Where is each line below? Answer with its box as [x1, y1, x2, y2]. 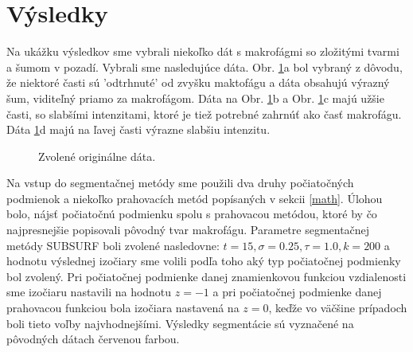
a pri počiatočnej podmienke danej [212, 284, 382, 300]
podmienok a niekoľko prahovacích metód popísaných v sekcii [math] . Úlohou [6, 190, 383, 206]
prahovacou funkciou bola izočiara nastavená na [6, 299, 240, 316]
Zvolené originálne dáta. [38, 147, 156, 164]
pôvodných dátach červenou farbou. [6, 330, 180, 347]
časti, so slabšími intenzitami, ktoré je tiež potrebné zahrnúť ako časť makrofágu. [6, 105, 402, 122]
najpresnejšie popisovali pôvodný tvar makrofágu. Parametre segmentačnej [6, 221, 370, 238]
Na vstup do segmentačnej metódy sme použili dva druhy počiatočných [6, 174, 354, 191]
